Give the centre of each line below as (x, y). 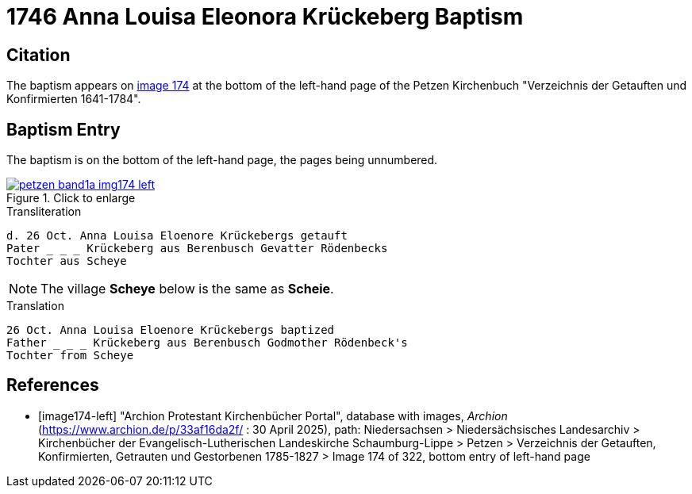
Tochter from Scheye (70, 356)
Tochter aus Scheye (67, 261)
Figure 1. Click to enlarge (71, 198)
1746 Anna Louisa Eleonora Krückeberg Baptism (265, 17)
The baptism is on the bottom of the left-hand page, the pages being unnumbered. (222, 160)
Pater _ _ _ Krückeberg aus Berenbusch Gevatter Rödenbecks (197, 249)
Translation (35, 306)
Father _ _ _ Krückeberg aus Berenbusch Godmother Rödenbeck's (207, 343)
